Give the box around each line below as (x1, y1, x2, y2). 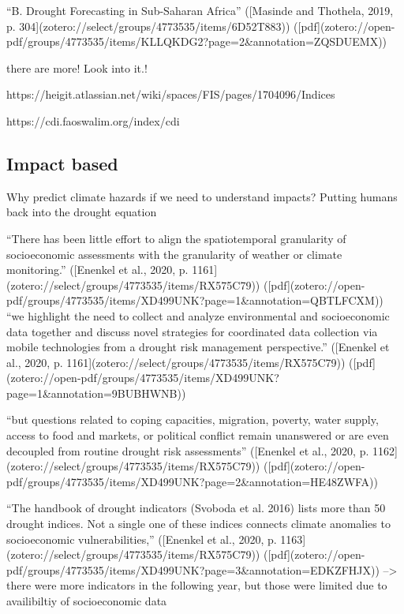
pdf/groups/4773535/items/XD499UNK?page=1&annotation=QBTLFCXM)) (6, 292, 383, 309)
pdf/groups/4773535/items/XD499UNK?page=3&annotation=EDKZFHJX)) (6, 561, 380, 578)
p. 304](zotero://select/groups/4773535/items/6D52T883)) (6, 17, 290, 34)
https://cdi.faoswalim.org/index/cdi (6, 112, 180, 129)
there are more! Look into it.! (6, 59, 148, 76)
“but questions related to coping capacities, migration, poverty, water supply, (6, 411, 379, 428)
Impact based (6, 151, 118, 175)
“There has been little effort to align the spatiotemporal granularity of (6, 230, 346, 246)
